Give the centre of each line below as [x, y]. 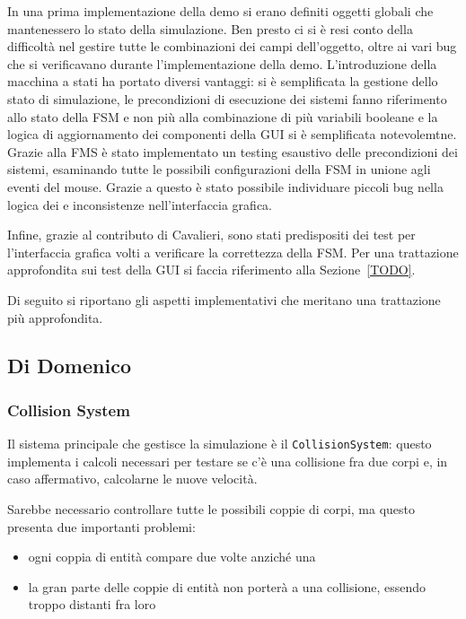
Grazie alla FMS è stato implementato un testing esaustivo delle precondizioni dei [233, 151]
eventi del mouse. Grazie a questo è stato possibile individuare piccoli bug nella [225, 186]
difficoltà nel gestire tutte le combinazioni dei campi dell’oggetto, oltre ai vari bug [232, 46]
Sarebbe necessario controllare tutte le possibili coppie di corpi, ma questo [211, 508]
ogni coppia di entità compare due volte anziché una [172, 557]
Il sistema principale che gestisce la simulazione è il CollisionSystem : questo [220, 444]
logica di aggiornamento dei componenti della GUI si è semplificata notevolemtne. [232, 134]
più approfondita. [55, 317]
